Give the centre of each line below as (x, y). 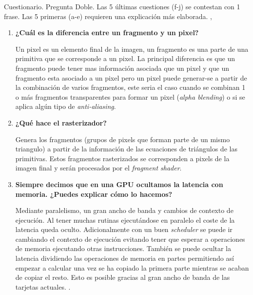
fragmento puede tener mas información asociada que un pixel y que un (122, 68)
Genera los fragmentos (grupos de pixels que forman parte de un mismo (123, 139)
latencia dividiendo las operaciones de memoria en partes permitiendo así (125, 258)
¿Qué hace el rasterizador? (61, 122)
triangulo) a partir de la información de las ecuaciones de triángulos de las (126, 149)
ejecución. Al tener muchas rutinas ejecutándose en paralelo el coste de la (125, 220)
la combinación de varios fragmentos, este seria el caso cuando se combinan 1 (130, 87)
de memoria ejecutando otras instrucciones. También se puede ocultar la (123, 248)
